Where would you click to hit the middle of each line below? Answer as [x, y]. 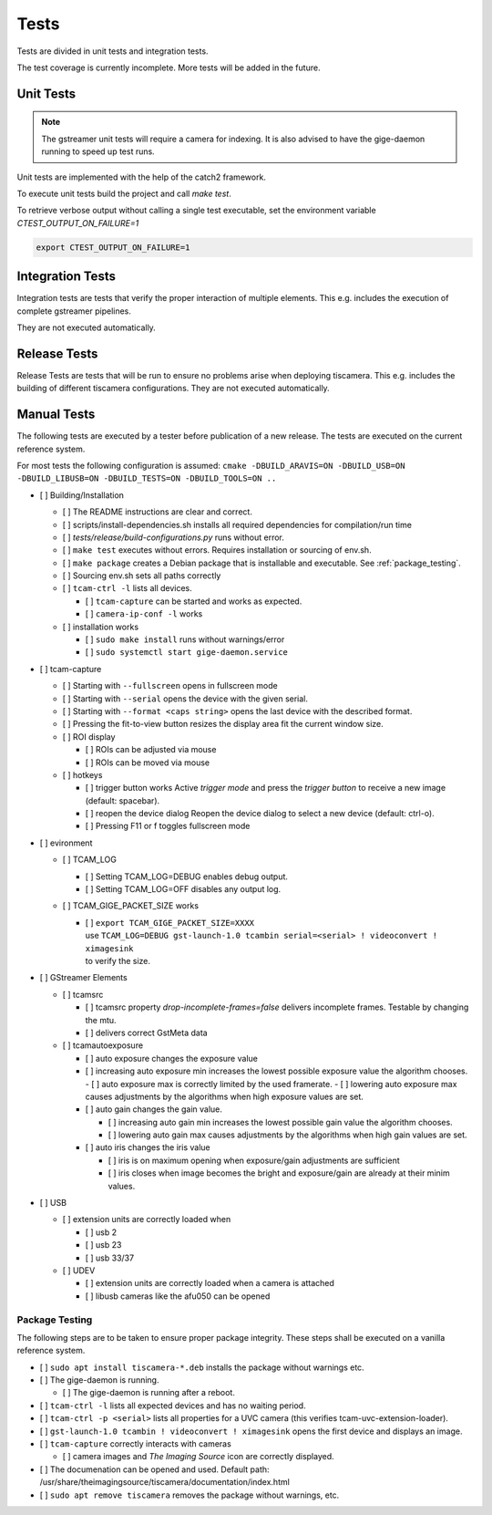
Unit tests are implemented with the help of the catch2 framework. [141, 177]
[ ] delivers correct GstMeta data [147, 1032]
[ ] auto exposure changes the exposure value [172, 1058]
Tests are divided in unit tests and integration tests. [113, 51]
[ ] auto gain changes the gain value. [154, 1109]
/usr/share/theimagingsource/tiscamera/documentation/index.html [165, 1482]
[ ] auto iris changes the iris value [148, 1147]
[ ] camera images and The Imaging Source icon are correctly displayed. [198, 1457]
